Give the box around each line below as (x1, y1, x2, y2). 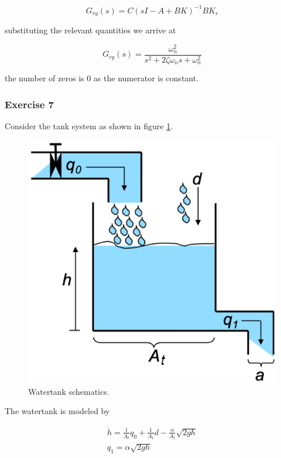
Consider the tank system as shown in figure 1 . (5, 119, 173, 132)
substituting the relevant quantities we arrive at (5, 23, 176, 36)
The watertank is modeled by (5, 405, 110, 417)
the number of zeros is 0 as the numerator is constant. (5, 72, 199, 84)
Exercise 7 (5, 97, 54, 111)
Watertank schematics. (28, 385, 109, 397)
